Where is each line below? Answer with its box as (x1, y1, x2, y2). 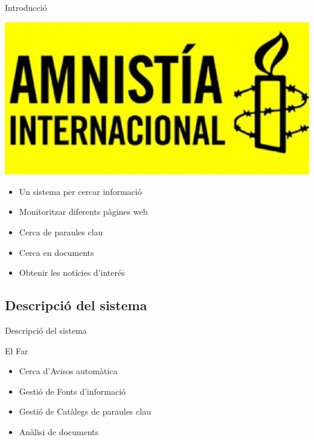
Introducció (5, 1, 47, 13)
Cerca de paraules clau (19, 226, 103, 238)
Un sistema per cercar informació (19, 185, 142, 197)
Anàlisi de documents (19, 425, 99, 438)
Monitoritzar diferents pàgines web (19, 205, 148, 218)
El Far (5, 344, 28, 357)
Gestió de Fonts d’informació (19, 384, 126, 397)
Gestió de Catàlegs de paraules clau (19, 405, 151, 418)
